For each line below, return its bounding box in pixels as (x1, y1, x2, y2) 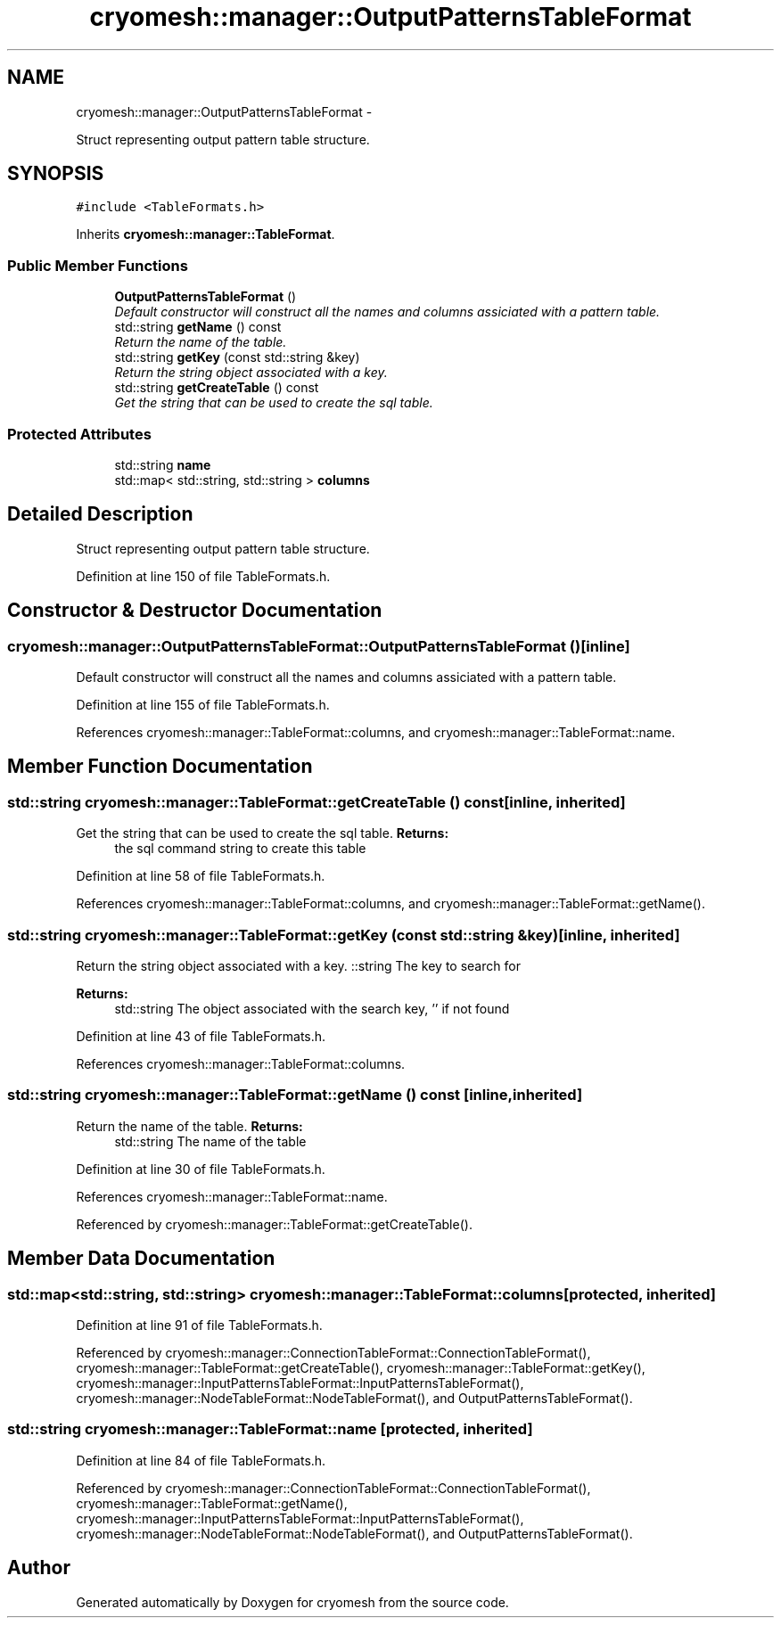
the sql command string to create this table (114, 841, 366, 857)
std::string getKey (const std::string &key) (114, 349, 360, 365)
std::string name (114, 456, 211, 472)
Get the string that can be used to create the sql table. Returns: (76, 825, 449, 841)
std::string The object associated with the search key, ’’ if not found (114, 1000, 510, 1016)
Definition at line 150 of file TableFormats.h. (76, 568, 331, 584)
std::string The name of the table (114, 1133, 307, 1149)
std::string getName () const (114, 319, 282, 335)
